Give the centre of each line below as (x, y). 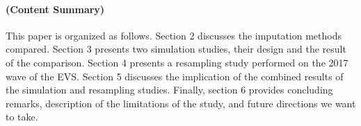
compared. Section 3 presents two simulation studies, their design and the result (176, 49)
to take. (22, 117)
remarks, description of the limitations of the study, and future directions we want (181, 103)
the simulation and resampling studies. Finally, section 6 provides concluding (169, 90)
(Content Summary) (55, 9)
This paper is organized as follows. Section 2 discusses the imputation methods (174, 35)
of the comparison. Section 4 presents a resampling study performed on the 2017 (177, 62)
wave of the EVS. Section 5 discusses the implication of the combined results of (175, 76)
